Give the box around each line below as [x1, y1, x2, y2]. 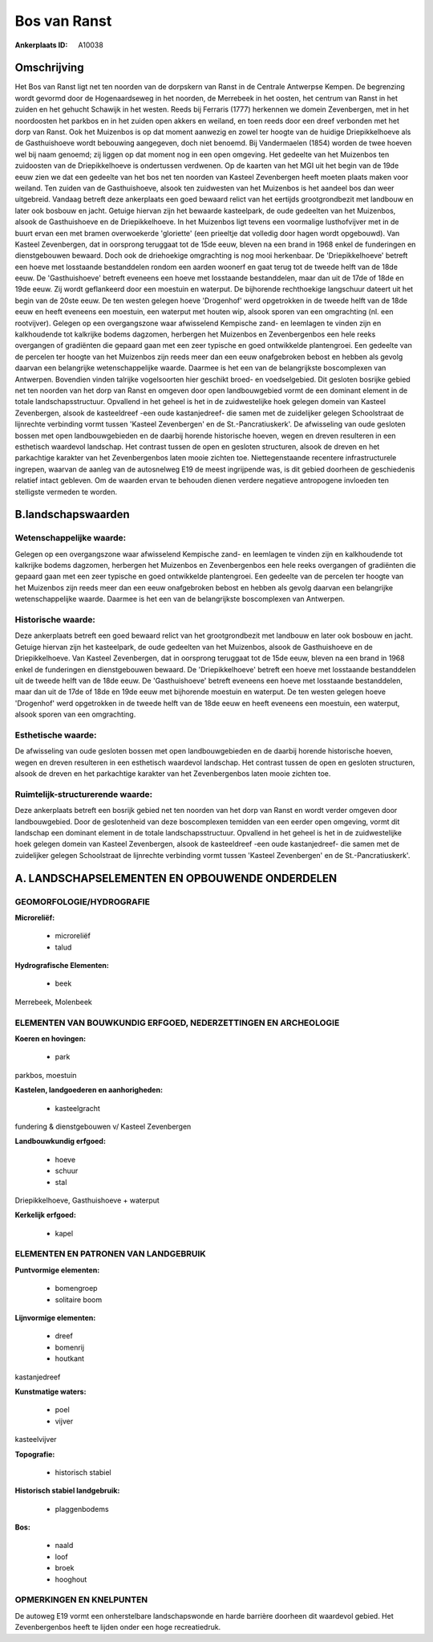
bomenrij [55, 1342, 84, 1352]
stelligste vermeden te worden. [14, 487, 118, 496]
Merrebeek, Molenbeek [14, 997, 92, 1007]
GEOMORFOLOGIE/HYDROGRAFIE [14, 896, 150, 907]
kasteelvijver [14, 1435, 57, 1444]
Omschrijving [14, 61, 84, 75]
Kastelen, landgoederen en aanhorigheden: [14, 1085, 164, 1095]
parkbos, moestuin [14, 1070, 77, 1080]
